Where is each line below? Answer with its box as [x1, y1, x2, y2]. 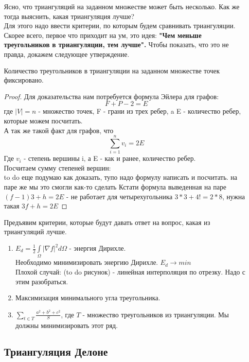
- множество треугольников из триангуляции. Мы [82, 309, 229, 319]
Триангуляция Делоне [4, 344, 108, 359]
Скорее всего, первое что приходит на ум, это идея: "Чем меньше [4, 30, 202, 40]
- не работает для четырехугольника [66, 191, 173, 201]
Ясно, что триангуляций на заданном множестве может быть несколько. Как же [4, 1, 240, 11]
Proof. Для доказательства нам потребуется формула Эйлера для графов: [4, 91, 219, 101]
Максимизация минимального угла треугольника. [15, 293, 160, 303]
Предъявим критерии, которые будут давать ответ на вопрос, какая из [4, 217, 210, 227]
